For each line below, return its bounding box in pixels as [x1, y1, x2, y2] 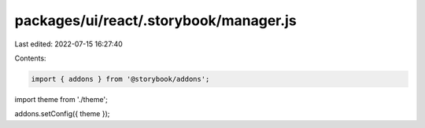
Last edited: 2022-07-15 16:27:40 [14, 39, 124, 49]
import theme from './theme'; [14, 94, 108, 104]
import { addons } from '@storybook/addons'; [31, 75, 210, 83]
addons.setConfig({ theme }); [14, 109, 110, 119]
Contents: [14, 53, 46, 63]
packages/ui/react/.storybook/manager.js [14, 12, 297, 29]
